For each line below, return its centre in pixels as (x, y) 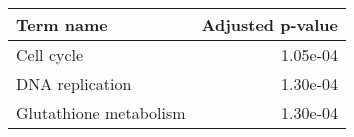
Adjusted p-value (269, 24)
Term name (62, 24)
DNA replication (74, 83)
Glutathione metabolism (101, 112)
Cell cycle (50, 54)
